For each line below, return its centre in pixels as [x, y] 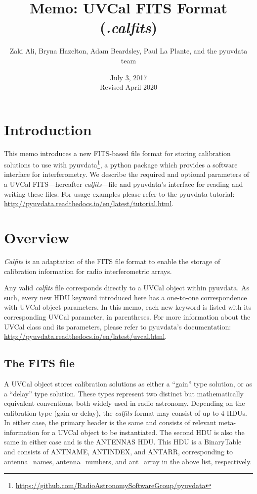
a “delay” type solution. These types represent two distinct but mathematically [124, 393]
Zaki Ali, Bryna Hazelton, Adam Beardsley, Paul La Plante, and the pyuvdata [128, 51]
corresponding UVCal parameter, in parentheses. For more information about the [127, 316]
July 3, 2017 [128, 77]
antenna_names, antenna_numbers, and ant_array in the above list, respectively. [128, 461]
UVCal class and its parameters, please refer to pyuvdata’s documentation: [118, 326]
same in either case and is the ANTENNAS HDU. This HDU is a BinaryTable [123, 442]
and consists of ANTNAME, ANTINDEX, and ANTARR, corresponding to [118, 452]
